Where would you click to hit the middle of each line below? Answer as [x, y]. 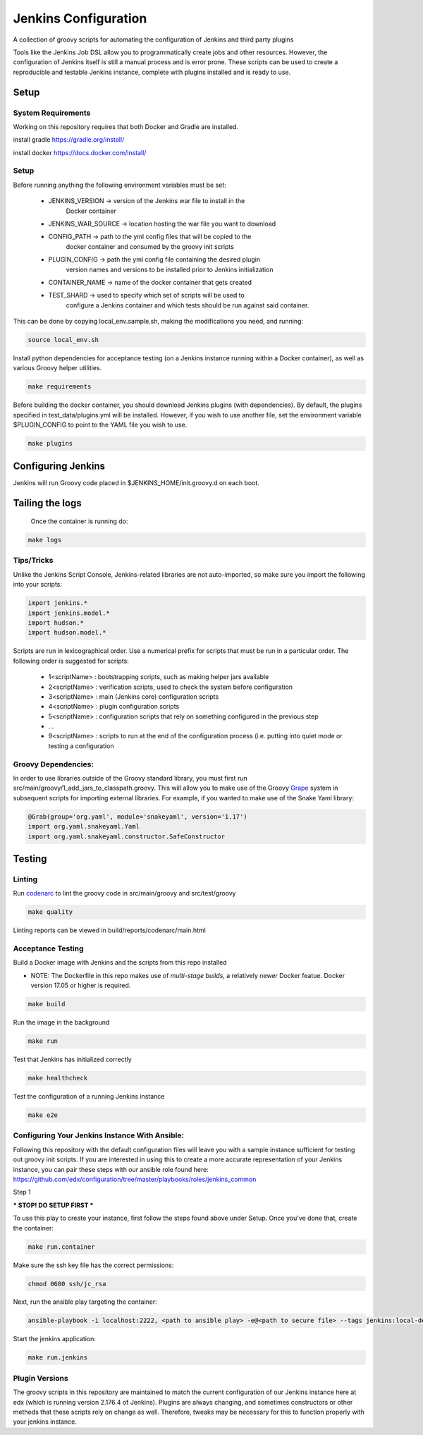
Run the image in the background [61, 1022]
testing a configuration [81, 746]
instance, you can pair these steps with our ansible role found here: [111, 1169]
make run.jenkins [58, 1358]
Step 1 [22, 1192]
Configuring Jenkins [59, 466]
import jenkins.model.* [69, 613]
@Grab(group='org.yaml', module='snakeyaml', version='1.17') [137, 817]
